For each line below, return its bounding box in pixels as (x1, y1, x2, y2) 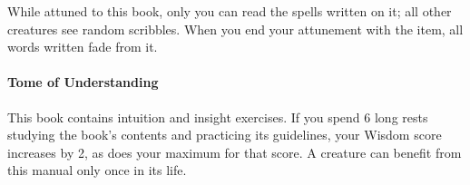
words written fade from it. (7, 37, 158, 56)
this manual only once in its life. (7, 161, 187, 180)
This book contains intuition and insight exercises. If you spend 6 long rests (7, 107, 428, 126)
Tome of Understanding (7, 73, 159, 92)
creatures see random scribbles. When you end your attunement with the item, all (7, 19, 464, 38)
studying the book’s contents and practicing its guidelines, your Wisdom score (7, 125, 442, 144)
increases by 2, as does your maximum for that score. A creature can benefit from (7, 142, 462, 161)
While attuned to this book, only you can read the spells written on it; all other (7, 2, 452, 20)
